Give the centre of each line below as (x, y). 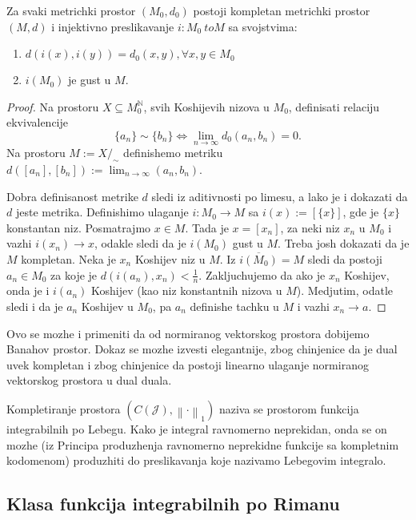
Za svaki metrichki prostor (71, 10)
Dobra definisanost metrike (72, 196)
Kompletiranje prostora (64, 408)
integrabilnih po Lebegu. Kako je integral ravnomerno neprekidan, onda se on (197, 428)
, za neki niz (310, 227)
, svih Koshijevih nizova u (206, 106)
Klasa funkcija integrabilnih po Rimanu (173, 504)
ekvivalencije (37, 122)
